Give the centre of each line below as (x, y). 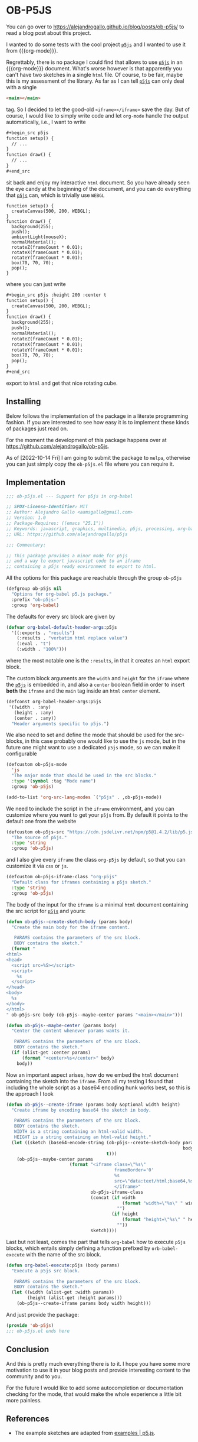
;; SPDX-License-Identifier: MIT (47, 507)
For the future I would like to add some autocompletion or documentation (95, 1388)
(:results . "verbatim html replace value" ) (72, 638)
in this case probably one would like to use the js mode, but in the (105, 741)
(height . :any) (34, 713)
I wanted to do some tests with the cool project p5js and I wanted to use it (96, 44)
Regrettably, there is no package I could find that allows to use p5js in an (94, 62)
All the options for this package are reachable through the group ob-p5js (94, 578)
